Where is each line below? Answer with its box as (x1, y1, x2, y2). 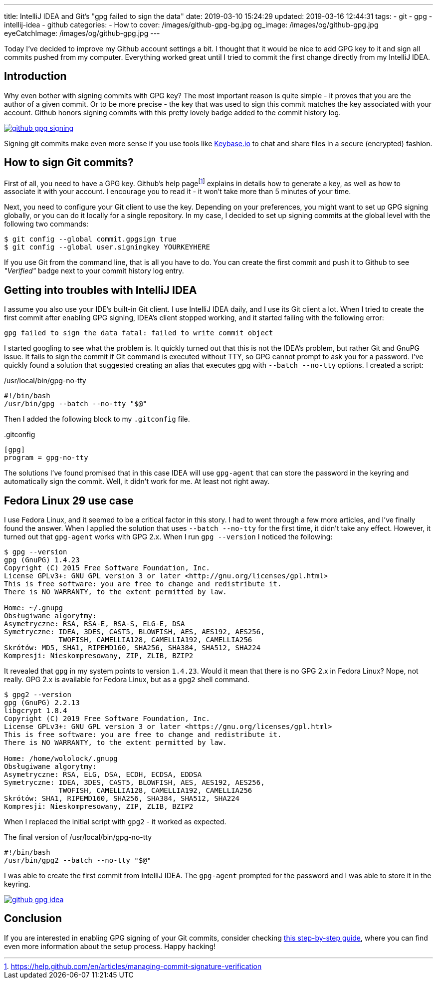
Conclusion (4, 912, 62, 925)
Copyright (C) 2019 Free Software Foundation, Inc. (4, 715, 211, 723)
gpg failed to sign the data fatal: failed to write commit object (4, 329, 273, 337)
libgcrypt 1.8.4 (4, 707, 67, 715)
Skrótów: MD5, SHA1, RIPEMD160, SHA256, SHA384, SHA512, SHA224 (4, 644, 261, 652)
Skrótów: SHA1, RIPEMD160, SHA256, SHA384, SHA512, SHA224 (4, 794, 240, 803)
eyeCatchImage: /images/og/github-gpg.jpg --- (4, 29, 160, 37)
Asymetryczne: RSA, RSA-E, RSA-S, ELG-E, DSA (4, 620, 185, 628)
